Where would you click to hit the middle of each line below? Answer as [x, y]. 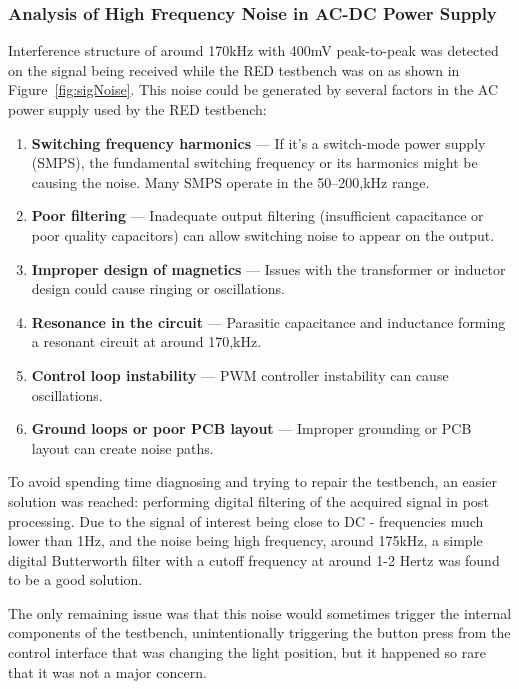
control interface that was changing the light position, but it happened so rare [247, 652]
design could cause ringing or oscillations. [158, 288]
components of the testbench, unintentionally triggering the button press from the [259, 632]
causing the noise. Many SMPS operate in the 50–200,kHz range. [230, 181]
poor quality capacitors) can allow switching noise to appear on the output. [263, 234]
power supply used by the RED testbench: [137, 109]
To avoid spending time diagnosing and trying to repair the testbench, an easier [252, 481]
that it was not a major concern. [107, 671]
